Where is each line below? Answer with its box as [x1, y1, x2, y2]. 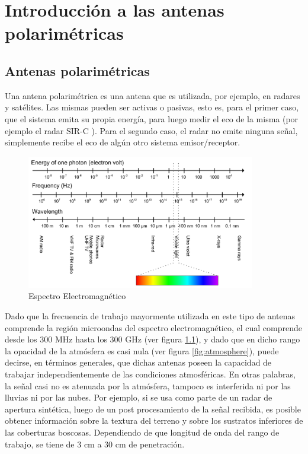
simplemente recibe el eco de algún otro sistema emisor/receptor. [5, 136, 240, 148]
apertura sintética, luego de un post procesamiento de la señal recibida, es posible [5, 402, 301, 415]
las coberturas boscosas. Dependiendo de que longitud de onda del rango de [5, 426, 280, 438]
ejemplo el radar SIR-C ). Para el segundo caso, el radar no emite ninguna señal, [5, 124, 298, 136]
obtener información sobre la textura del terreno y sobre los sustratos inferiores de [5, 414, 303, 427]
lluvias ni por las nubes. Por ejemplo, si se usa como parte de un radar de [5, 391, 272, 404]
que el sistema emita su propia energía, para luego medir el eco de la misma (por [5, 112, 299, 125]
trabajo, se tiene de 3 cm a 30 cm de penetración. [5, 437, 185, 450]
